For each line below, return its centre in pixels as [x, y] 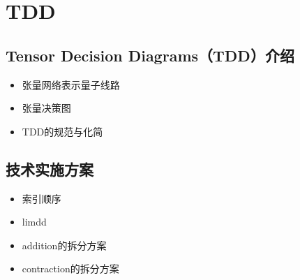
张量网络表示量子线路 [71, 84]
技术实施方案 [50, 169]
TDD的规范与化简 [62, 131]
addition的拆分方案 [64, 245]
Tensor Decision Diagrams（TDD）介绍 [150, 55]
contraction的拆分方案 [70, 268]
